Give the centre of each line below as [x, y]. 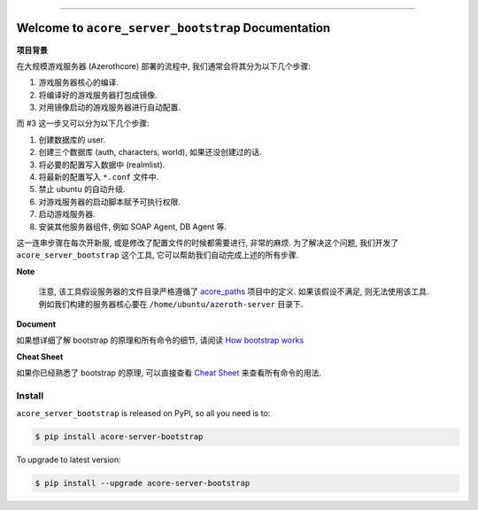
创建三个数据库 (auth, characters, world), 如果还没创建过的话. [150, 152]
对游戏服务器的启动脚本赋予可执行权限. [110, 201]
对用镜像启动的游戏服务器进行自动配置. [110, 107]
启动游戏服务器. [67, 214]
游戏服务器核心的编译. [79, 82]
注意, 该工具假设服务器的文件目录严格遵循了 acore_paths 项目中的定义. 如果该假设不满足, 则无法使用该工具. [234, 291]
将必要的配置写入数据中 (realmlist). [102, 165]
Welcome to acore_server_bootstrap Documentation [173, 28]
